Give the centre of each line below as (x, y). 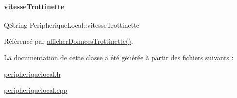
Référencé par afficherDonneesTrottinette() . (68, 41)
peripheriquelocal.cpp (36, 90)
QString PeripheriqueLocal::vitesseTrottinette (72, 24)
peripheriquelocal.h (32, 73)
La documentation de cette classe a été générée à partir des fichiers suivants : (119, 57)
